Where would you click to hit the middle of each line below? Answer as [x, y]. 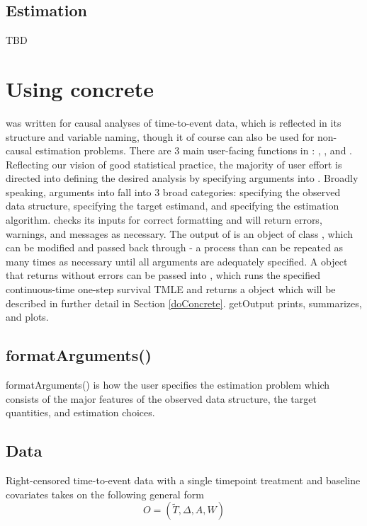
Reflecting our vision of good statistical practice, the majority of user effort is [174, 164]
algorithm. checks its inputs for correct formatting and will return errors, [164, 220]
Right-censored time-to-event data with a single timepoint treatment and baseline [183, 480]
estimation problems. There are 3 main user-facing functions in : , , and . [194, 150]
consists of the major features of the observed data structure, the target [161, 398]
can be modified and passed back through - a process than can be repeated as [175, 247]
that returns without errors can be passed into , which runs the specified [163, 275]
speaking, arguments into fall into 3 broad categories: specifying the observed [173, 191]
